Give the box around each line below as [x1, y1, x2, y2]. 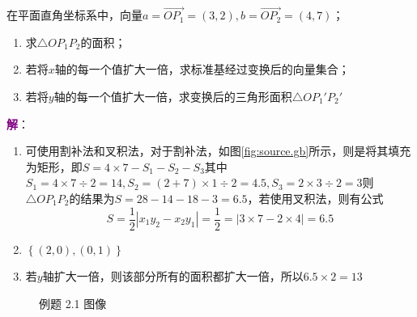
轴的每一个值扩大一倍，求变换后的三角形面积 [53, 88, 292, 104]
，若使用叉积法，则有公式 [247, 189, 384, 206]
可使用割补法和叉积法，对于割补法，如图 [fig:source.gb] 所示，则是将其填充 [25, 142, 411, 159]
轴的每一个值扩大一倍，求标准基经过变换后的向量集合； [54, 61, 350, 78]
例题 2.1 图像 [39, 294, 107, 311]
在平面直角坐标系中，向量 [6, 6, 143, 23]
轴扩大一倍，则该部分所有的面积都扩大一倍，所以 [42, 268, 304, 285]
